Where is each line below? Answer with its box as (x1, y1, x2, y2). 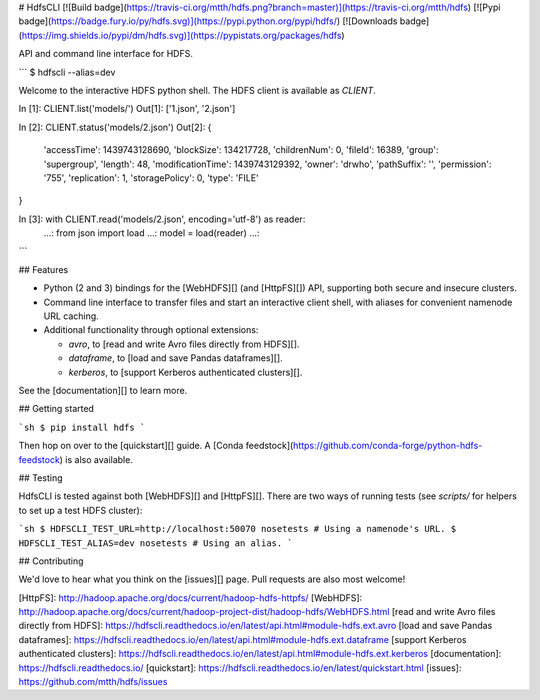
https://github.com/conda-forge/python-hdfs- (293, 440, 483, 452)
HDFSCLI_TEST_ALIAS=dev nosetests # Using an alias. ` (18, 537, 294, 549)
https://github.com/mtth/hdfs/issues (18, 676, 168, 688)
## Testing (18, 471, 63, 484)
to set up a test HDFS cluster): (18, 504, 143, 516)
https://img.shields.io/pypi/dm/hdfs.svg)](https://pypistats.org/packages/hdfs (21, 29, 342, 41)
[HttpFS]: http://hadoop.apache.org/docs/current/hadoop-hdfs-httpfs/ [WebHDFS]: (18, 591, 363, 604)
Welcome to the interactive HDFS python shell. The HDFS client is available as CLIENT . (18, 84, 377, 96)
